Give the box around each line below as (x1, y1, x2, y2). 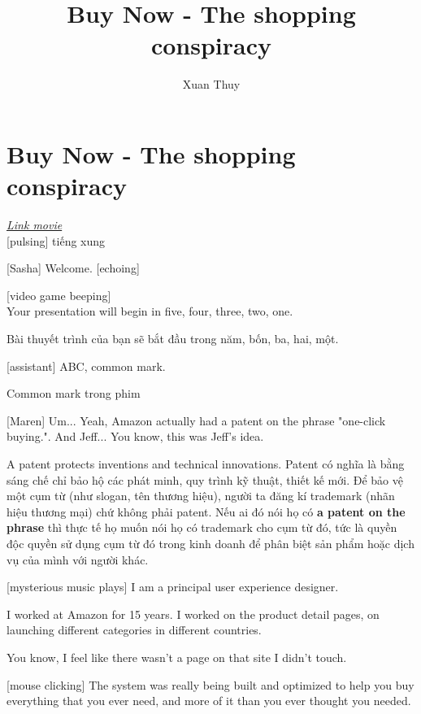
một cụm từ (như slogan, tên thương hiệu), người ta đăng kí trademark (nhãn (7, 487, 395, 504)
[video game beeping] (7, 286, 111, 303)
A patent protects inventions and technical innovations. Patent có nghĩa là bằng (7, 455, 405, 472)
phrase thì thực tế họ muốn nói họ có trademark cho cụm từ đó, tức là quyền (7, 519, 397, 536)
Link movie (7, 216, 63, 233)
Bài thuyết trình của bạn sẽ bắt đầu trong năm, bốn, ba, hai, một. (7, 330, 339, 346)
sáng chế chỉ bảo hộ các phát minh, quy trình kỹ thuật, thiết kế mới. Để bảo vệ (7, 471, 403, 488)
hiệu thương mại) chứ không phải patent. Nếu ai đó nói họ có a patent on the (7, 503, 406, 520)
